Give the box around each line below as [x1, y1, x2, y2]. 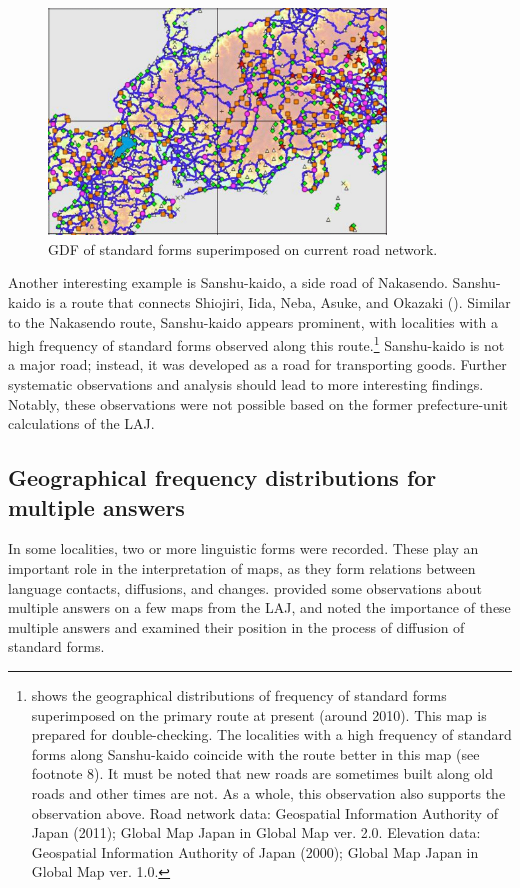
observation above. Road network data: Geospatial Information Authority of [31, 802, 498, 823]
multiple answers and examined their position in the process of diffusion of [8, 616, 465, 637]
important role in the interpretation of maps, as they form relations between [8, 558, 476, 578]
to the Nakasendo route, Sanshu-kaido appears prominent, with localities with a [8, 311, 499, 332]
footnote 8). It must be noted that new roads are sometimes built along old [31, 763, 493, 784]
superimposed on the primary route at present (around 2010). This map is [31, 704, 487, 725]
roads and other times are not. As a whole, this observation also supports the [31, 782, 506, 803]
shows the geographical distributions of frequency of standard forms [31, 684, 447, 705]
